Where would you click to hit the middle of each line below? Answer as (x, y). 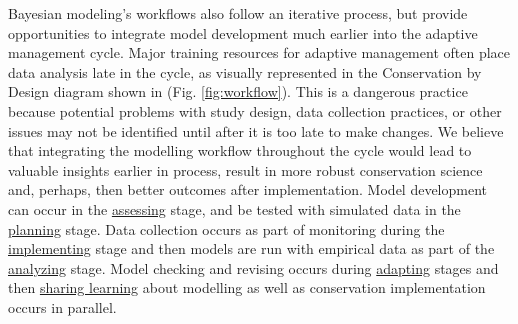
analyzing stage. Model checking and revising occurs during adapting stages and (253, 267)
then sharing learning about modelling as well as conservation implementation (247, 287)
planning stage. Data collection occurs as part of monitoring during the (226, 228)
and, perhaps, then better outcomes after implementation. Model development (248, 189)
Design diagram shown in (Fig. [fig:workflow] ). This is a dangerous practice (238, 91)
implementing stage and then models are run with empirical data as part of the (251, 248)
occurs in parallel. (62, 306)
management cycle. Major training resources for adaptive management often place (259, 52)
